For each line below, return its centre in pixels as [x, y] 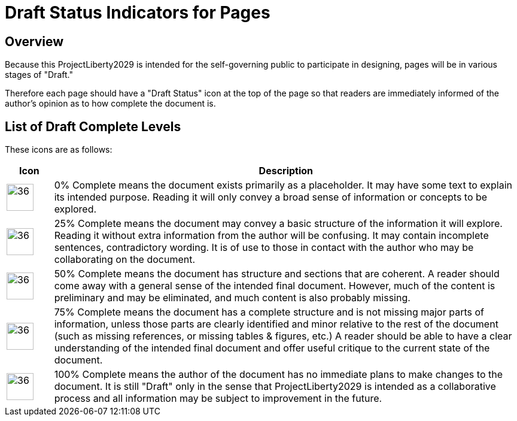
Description [286, 171]
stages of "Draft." [39, 75]
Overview [34, 41]
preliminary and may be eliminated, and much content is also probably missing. [232, 298]
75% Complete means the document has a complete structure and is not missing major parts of [269, 312]
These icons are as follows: [59, 150]
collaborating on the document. [125, 260]
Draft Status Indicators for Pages [138, 13]
